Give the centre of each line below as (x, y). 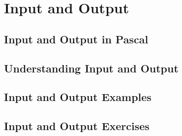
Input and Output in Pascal (76, 39)
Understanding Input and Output (91, 68)
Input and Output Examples (78, 97)
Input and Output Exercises (77, 126)
